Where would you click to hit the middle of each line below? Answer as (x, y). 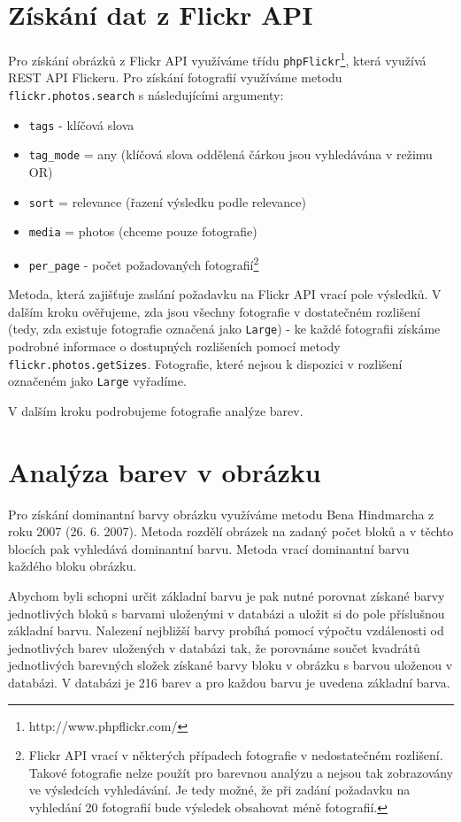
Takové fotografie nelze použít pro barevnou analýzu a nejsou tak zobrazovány (241, 772)
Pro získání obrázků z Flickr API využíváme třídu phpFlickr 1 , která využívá (217, 59)
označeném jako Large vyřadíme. (97, 381)
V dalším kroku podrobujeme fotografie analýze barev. (156, 410)
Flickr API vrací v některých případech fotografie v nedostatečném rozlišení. (236, 755)
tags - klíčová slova (81, 124)
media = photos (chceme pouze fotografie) (143, 231)
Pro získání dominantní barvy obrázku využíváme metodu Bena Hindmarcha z (221, 514)
